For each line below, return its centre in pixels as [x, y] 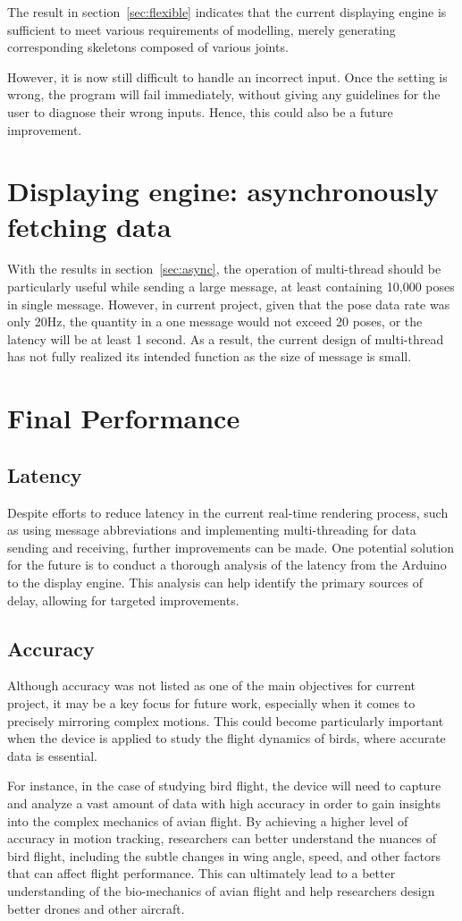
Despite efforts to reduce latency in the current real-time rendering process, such [228, 512]
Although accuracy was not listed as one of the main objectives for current [212, 685]
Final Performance [124, 418]
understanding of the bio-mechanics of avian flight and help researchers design [221, 890]
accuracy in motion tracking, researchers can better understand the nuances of [222, 838]
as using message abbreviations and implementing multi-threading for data [212, 530]
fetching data [89, 226]
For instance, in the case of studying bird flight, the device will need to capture [224, 786]
